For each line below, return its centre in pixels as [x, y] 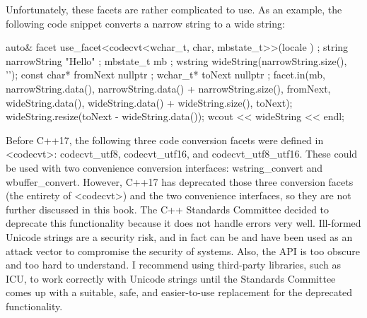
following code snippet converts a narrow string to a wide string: [145, 23]
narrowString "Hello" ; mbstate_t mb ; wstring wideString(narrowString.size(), [176, 60]
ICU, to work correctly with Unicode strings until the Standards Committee [171, 278]
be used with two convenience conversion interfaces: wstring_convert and [164, 167]
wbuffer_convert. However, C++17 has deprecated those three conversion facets [180, 181]
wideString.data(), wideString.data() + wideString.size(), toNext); [149, 102]
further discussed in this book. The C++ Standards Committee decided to [168, 209]
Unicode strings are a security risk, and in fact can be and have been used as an [179, 236]
